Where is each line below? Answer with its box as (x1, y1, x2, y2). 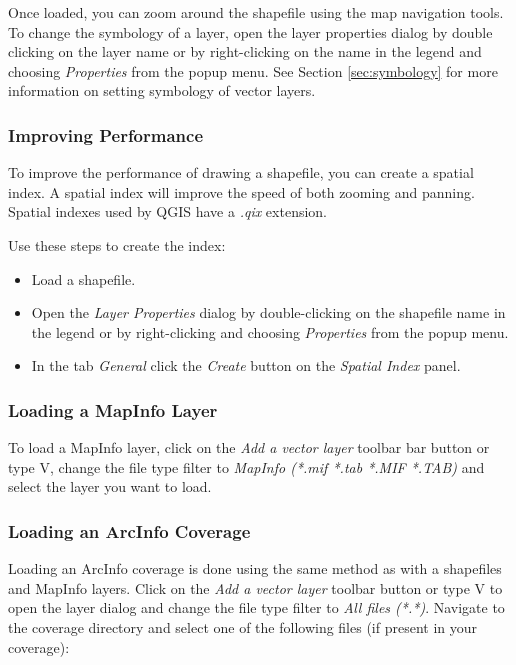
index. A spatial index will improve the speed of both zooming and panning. (8, 181, 475, 202)
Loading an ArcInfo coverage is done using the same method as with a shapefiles (8, 558, 502, 579)
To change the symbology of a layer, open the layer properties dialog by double (8, 21, 493, 42)
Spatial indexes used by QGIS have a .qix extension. (8, 201, 328, 222)
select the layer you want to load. (8, 476, 212, 497)
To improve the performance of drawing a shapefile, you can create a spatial (8, 162, 474, 183)
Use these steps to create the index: (8, 234, 226, 255)
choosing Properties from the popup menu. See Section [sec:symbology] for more (8, 60, 498, 81)
